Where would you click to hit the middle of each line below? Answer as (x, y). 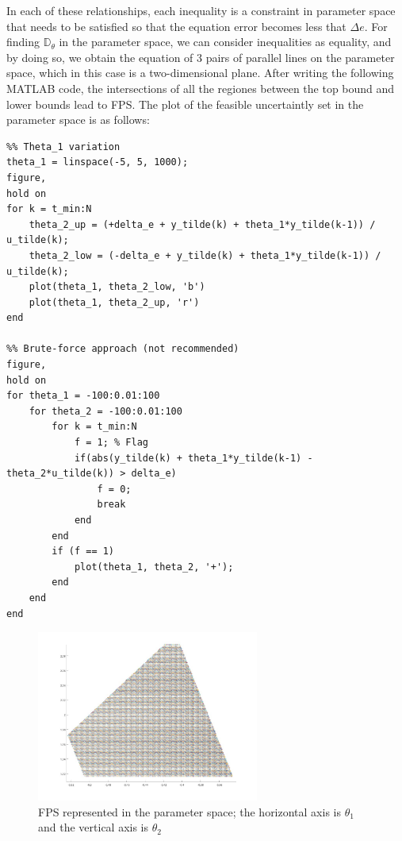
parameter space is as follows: (78, 120)
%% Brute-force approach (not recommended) (123, 349)
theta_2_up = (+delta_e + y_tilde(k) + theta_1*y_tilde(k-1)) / (202, 224)
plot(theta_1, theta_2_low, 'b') (117, 287)
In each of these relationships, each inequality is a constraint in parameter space (201, 10)
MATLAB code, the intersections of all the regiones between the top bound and (201, 88)
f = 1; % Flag (111, 443)
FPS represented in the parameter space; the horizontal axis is (190, 811)
